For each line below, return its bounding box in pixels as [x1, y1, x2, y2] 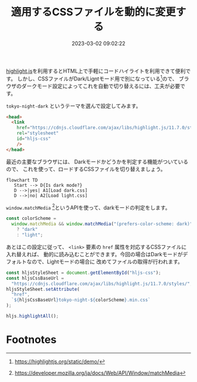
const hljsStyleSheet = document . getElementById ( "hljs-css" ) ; [6, 270, 161, 276]
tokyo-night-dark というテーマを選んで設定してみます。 [6, 102, 141, 109]
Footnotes [6, 333, 57, 347]
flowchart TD [6, 177, 38, 183]
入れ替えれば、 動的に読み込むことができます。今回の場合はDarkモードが [6, 250, 183, 257]
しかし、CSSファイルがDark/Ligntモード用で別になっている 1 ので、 [17, 74, 178, 82]
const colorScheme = [6, 216, 57, 222]
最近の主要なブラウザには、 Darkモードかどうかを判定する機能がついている [6, 158, 189, 165]
